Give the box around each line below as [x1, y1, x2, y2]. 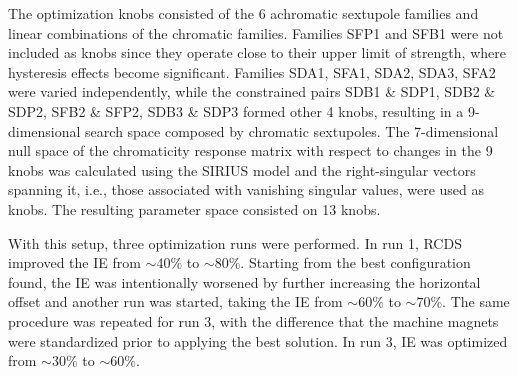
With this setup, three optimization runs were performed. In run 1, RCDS [8, 232, 462, 253]
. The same [442, 291, 510, 312]
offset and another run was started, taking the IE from [8, 291, 343, 312]
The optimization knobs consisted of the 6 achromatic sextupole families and [8, 3, 479, 23]
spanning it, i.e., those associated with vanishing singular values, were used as [8, 179, 484, 200]
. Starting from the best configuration [240, 252, 471, 273]
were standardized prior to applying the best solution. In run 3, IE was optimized [8, 330, 508, 351]
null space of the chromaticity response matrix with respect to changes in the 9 [8, 140, 493, 161]
